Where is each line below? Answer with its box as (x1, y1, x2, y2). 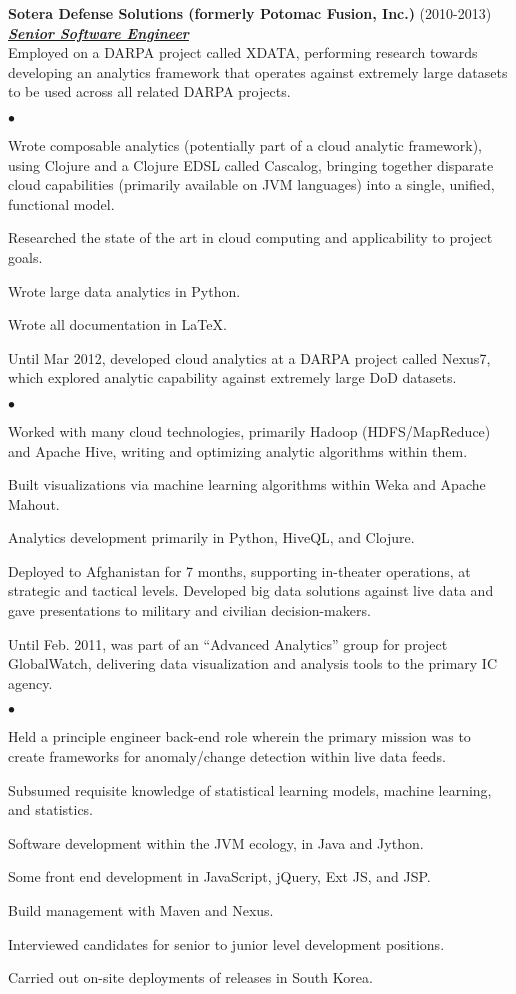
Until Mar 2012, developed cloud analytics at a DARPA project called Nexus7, (8, 347, 491, 368)
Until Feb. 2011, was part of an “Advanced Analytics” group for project (8, 633, 448, 654)
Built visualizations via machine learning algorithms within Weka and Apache (8, 474, 486, 495)
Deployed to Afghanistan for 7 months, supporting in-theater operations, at (8, 560, 471, 581)
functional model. (8, 193, 115, 214)
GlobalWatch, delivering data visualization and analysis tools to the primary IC (8, 653, 498, 674)
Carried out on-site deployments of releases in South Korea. (8, 967, 373, 988)
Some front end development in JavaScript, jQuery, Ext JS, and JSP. (8, 866, 431, 887)
